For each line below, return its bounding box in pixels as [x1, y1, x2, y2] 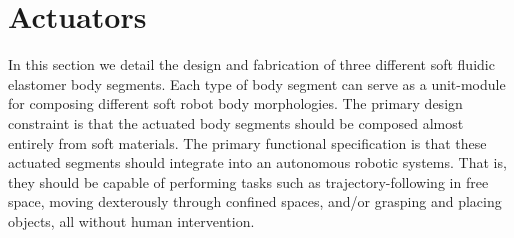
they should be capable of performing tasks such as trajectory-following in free [8, 171, 489, 192]
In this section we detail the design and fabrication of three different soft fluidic [8, 54, 495, 75]
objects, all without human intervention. [8, 210, 255, 231]
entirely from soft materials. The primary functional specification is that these [8, 132, 487, 153]
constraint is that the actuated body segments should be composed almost [8, 112, 464, 133]
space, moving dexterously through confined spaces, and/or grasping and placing [8, 191, 502, 212]
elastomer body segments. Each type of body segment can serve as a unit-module [8, 73, 506, 94]
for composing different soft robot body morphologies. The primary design [8, 93, 463, 114]
